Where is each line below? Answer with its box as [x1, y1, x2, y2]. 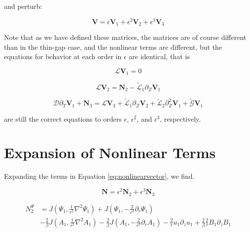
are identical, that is [129, 51, 190, 62]
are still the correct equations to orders [4, 113, 122, 124]
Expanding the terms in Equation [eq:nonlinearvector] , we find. [4, 171, 195, 181]
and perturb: [4, 1, 42, 11]
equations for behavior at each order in [4, 51, 122, 62]
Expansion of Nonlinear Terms [4, 142, 216, 163]
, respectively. [160, 113, 201, 124]
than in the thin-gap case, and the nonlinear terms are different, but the [4, 41, 222, 52]
